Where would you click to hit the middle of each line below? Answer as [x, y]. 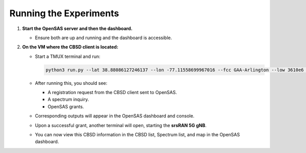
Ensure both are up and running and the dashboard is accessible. [104, 38]
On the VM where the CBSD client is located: [70, 47]
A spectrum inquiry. [68, 100]
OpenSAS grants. [66, 106]
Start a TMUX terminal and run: [68, 56]
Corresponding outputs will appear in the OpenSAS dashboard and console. [115, 116]
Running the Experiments [64, 13]
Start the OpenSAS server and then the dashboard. [77, 28]
